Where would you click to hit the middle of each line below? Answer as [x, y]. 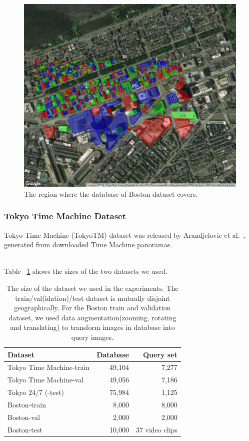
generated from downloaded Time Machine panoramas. [88, 245]
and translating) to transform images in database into [92, 327]
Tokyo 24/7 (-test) [36, 392]
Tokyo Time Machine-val [46, 380]
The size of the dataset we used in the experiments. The [92, 288]
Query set [160, 354]
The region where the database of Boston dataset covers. [111, 193]
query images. [92, 337]
